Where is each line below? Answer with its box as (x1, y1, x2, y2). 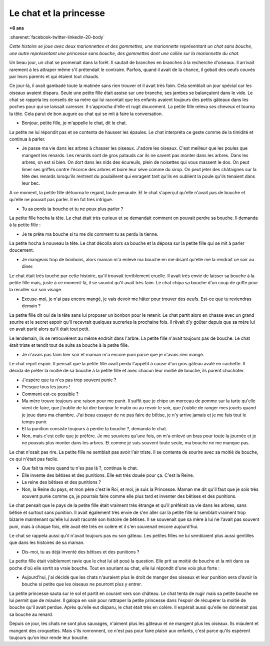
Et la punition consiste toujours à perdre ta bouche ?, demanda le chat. (21, 426, 167, 432)
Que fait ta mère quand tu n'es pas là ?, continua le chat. (21, 465, 138, 471)
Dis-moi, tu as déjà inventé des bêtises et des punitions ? (21, 548, 139, 555)
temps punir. (21, 419, 47, 425)
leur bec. (21, 180, 40, 186)
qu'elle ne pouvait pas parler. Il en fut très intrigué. (9, 197, 113, 203)
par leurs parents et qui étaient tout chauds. (9, 73, 99, 80)
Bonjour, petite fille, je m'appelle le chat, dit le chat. (21, 120, 127, 126)
